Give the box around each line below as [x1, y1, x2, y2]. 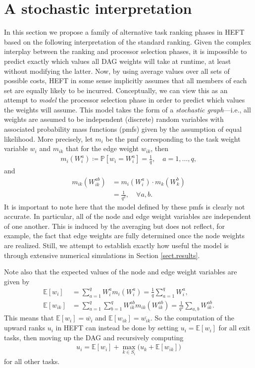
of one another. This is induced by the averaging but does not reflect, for [4, 220, 225, 231]
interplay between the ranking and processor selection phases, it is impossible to [4, 46, 247, 56]
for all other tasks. [4, 356, 60, 367]
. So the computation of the [150, 313, 235, 323]
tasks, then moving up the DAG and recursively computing [4, 332, 184, 342]
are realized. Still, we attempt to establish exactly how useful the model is [4, 240, 229, 250]
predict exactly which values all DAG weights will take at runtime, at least [4, 55, 231, 66]
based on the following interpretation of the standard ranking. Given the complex [4, 36, 252, 47]
